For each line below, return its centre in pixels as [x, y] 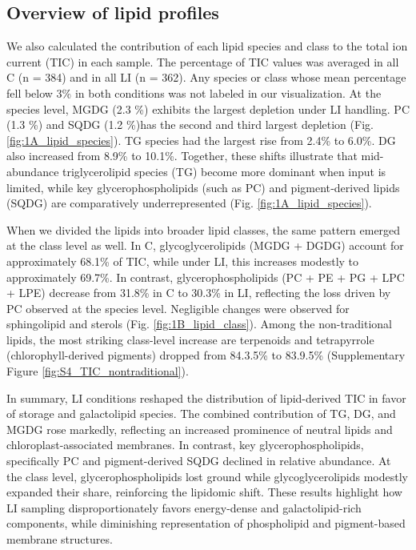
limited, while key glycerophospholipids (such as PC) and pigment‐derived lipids [203, 187]
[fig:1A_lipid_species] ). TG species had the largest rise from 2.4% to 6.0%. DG [201, 140]
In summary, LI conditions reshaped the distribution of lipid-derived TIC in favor [206, 397]
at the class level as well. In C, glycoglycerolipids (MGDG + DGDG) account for [205, 245]
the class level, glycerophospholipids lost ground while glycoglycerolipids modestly [207, 476]
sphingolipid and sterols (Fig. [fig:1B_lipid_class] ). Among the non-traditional [200, 324]
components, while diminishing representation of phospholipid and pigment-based [206, 523]
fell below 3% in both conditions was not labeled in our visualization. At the [194, 92]
